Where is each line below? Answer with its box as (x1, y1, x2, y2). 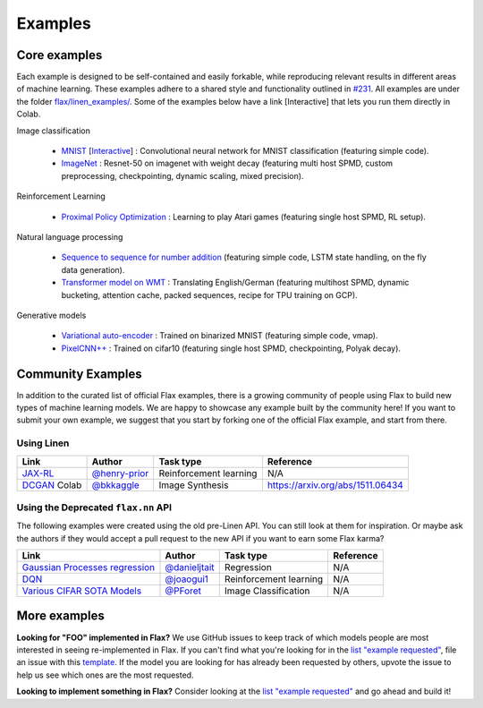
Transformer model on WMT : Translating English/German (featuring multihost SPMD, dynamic (61, 277, 410, 288)
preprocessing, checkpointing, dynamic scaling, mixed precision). (61, 170, 304, 181)
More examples (16, 609, 105, 624)
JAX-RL (21, 466, 55, 479)
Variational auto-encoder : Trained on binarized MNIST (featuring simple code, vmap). (61, 330, 378, 341)
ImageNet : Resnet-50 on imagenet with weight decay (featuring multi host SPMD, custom (61, 158, 394, 169)
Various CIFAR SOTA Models (21, 584, 142, 597)
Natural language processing (16, 231, 123, 242)
